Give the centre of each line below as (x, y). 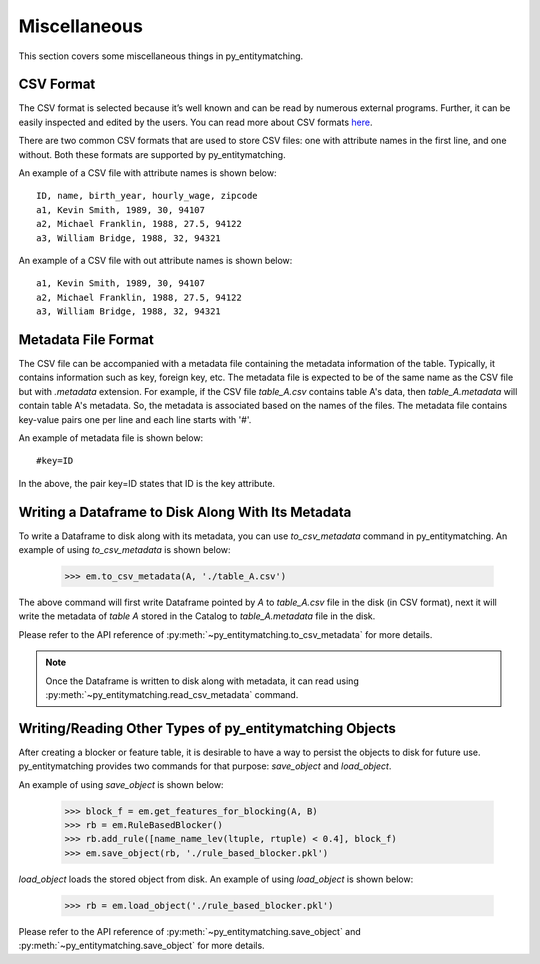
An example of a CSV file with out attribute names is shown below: (155, 260)
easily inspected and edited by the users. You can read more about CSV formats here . (195, 122)
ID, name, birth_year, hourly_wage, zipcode (147, 196)
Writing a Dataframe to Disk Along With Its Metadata (185, 511)
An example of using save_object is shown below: (121, 784)
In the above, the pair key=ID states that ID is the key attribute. (146, 483)
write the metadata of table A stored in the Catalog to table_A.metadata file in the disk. (197, 616)
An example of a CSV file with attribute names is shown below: (147, 173)
